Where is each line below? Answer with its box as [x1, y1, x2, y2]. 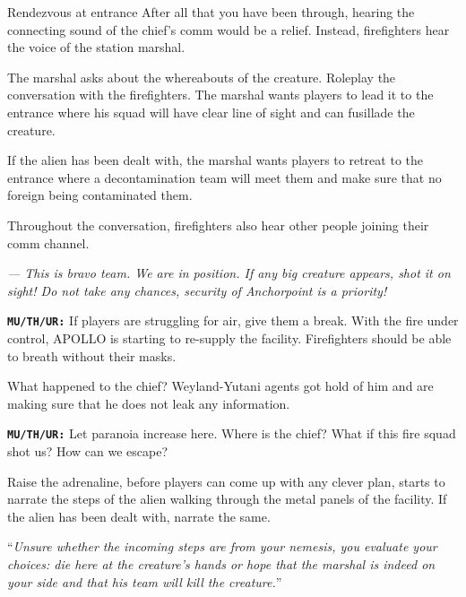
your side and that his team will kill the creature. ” [7, 572, 282, 591]
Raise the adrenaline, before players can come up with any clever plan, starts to [7, 472, 445, 490]
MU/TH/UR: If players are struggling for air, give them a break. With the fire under [7, 311, 459, 330]
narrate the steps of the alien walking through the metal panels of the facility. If [7, 489, 447, 508]
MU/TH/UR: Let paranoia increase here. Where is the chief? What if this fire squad [7, 424, 456, 443]
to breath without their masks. [7, 346, 177, 365]
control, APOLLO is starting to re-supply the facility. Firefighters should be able [7, 328, 452, 347]
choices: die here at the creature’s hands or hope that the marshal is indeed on [7, 554, 436, 573]
